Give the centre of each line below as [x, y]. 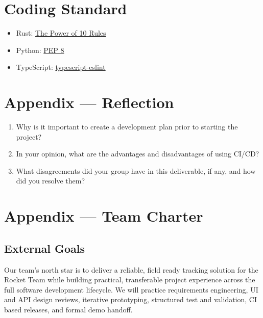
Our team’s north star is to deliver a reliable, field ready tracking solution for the [131, 269]
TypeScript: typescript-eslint [61, 67]
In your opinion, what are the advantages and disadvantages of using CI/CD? [138, 154]
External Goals [44, 248]
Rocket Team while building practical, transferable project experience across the [130, 280]
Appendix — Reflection [89, 102]
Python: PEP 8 [40, 50]
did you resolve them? [51, 181]
